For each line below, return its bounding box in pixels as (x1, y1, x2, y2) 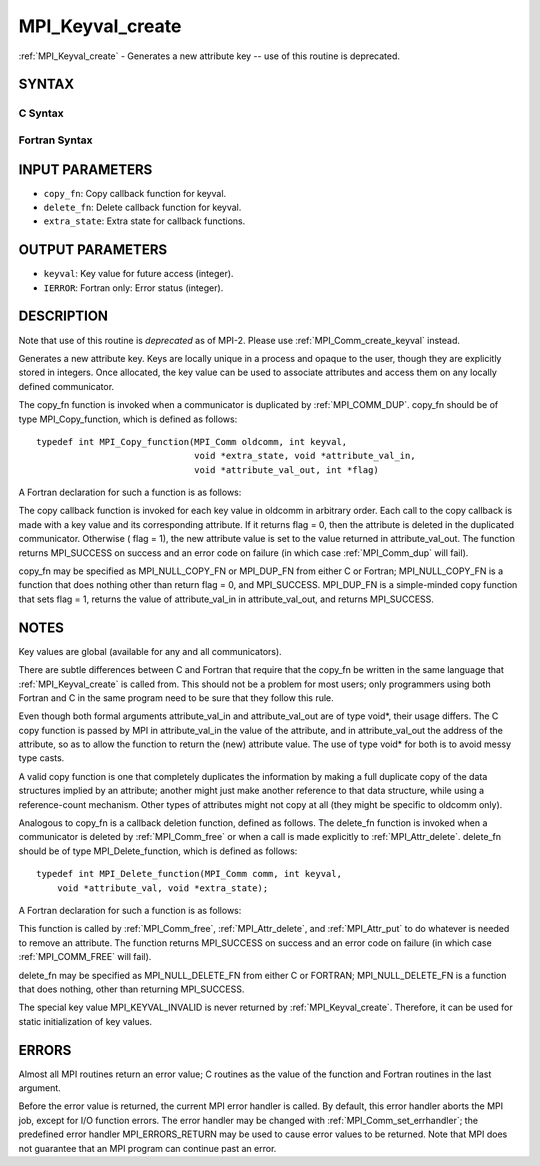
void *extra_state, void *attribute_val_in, (193, 450, 416, 462)
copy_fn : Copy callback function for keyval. (43, 187, 227, 199)
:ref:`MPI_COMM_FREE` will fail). (18, 951, 152, 963)
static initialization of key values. (18, 1015, 153, 1027)
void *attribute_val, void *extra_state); (56, 882, 269, 894)
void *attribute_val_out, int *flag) (193, 464, 379, 475)
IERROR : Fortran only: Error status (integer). (43, 281, 224, 294)
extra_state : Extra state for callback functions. (43, 215, 246, 227)
